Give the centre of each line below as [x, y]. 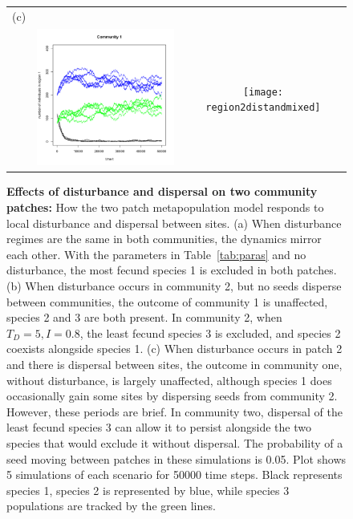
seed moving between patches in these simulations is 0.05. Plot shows [176, 458]
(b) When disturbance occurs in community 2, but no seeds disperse [174, 286]
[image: [263, 92]
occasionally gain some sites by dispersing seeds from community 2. [172, 396]
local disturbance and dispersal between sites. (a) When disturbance [174, 223]
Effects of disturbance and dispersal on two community [162, 191]
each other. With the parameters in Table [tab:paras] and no [156, 254]
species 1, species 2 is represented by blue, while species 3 [148, 490]
